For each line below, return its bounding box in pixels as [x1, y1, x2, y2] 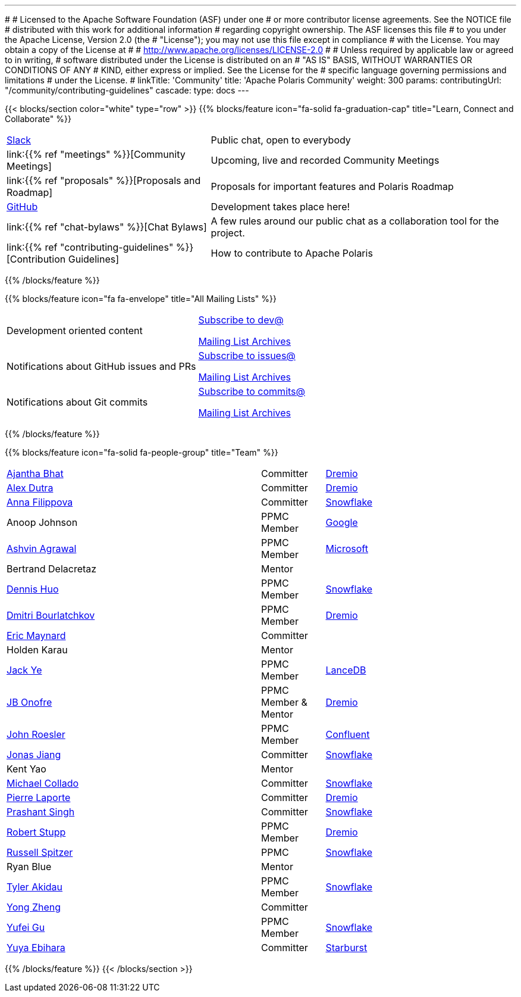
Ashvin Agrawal [7, 543, 77, 554]
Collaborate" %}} [5, 114, 71, 124]
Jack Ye [7, 664, 42, 676]
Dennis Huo [7, 583, 59, 595]
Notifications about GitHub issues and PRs [7, 360, 196, 372]
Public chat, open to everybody [211, 134, 351, 146]
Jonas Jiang [7, 749, 61, 761]
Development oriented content [7, 325, 143, 337]
